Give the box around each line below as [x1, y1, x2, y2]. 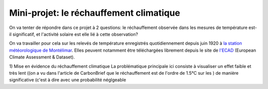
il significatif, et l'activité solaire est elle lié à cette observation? [9, 31, 138, 37]
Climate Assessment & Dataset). [9, 54, 75, 60]
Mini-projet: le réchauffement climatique [9, 7, 181, 18]
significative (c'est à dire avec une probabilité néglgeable [9, 77, 127, 83]
